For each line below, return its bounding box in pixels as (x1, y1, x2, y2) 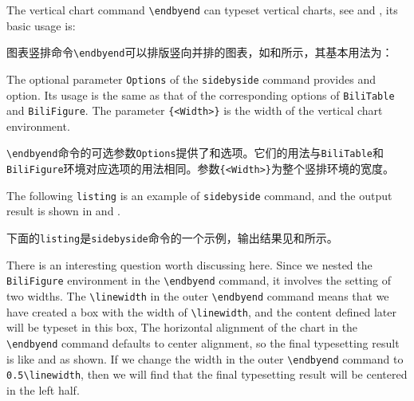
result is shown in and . (6, 202, 120, 219)
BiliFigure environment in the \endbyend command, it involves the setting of (6, 272, 391, 289)
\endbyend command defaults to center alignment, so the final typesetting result (6, 334, 400, 351)
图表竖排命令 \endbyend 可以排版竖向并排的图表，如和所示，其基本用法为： (6, 44, 393, 61)
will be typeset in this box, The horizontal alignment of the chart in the (6, 319, 358, 336)
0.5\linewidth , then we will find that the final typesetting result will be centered (6, 366, 408, 383)
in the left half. (6, 381, 80, 398)
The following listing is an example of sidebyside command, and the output (6, 187, 392, 203)
